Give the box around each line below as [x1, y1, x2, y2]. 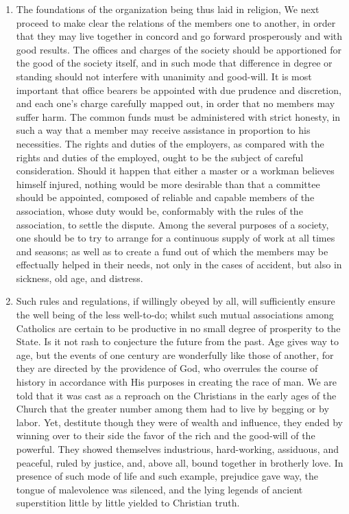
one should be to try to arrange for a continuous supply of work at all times [16, 231, 335, 245]
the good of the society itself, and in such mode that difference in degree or [16, 56, 333, 70]
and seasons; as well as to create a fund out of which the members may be [16, 244, 328, 258]
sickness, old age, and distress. [16, 270, 143, 285]
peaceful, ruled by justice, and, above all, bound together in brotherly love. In [16, 455, 344, 469]
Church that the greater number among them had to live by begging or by [16, 401, 329, 416]
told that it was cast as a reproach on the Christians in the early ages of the [16, 388, 337, 402]
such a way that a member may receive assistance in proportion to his [16, 123, 311, 137]
